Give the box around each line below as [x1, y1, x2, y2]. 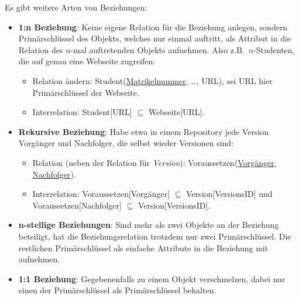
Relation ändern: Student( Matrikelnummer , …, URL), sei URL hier [32, 74, 273, 86]
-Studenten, [253, 43, 295, 56]
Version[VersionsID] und [186, 188, 273, 200]
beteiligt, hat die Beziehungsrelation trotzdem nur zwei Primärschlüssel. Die [18, 230, 291, 242]
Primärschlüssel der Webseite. [32, 86, 139, 98]
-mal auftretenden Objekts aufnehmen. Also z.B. [70, 43, 245, 56]
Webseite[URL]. [148, 106, 205, 118]
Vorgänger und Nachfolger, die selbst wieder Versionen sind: [18, 137, 234, 149]
